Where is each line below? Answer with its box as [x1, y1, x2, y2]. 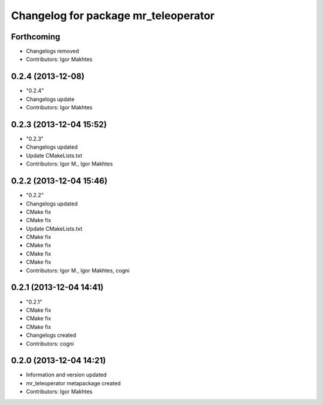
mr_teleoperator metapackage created [26, 379, 121, 386]
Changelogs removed [26, 48, 79, 55]
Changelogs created [26, 332, 77, 339]
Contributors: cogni [26, 340, 74, 347]
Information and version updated [26, 371, 107, 379]
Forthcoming [11, 32, 60, 42]
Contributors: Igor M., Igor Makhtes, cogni [26, 266, 130, 274]
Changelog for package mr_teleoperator [11, 9, 215, 22]
